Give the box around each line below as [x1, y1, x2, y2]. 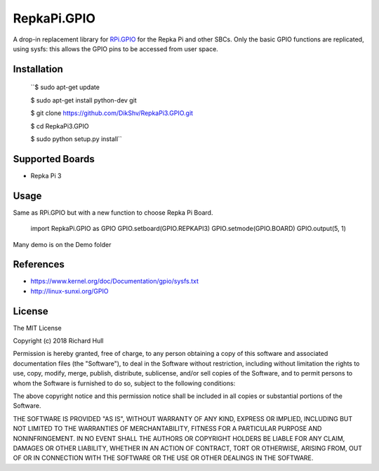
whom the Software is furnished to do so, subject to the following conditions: [13, 379, 236, 387]
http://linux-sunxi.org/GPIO [30, 286, 109, 295]
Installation [13, 63, 63, 75]
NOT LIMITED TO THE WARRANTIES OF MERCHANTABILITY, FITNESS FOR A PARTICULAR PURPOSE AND [13, 425, 322, 433]
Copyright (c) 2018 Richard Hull [13, 337, 105, 345]
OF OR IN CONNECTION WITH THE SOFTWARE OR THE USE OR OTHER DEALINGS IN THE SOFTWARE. [13, 453, 314, 463]
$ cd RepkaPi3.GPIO [30, 121, 89, 130]
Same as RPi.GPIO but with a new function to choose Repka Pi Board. [13, 208, 213, 217]
